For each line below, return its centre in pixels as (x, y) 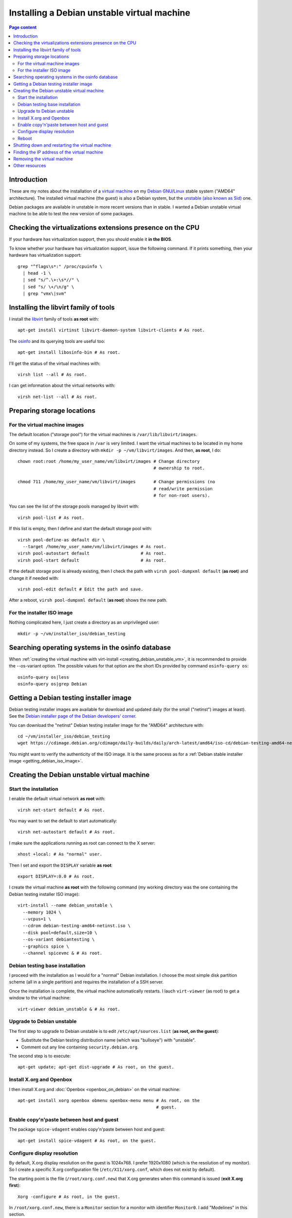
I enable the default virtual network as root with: (57, 799)
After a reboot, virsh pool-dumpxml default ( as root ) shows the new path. (88, 600)
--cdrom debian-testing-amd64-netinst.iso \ (77, 926)
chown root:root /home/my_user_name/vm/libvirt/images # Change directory (109, 461)
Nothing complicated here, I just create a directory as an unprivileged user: (84, 622)
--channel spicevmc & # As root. (63, 953)
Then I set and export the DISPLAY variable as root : (61, 865)
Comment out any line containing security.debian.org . (80, 1047)
